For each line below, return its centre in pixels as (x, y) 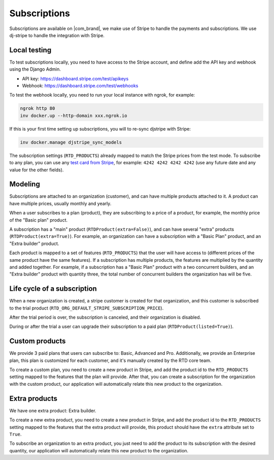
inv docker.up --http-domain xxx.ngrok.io (74, 115)
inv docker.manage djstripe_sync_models (71, 142)
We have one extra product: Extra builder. (53, 410)
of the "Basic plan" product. (39, 220)
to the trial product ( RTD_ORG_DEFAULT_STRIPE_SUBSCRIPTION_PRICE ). (87, 308)
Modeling (25, 184)
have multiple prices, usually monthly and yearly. (60, 203)
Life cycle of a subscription (53, 289)
